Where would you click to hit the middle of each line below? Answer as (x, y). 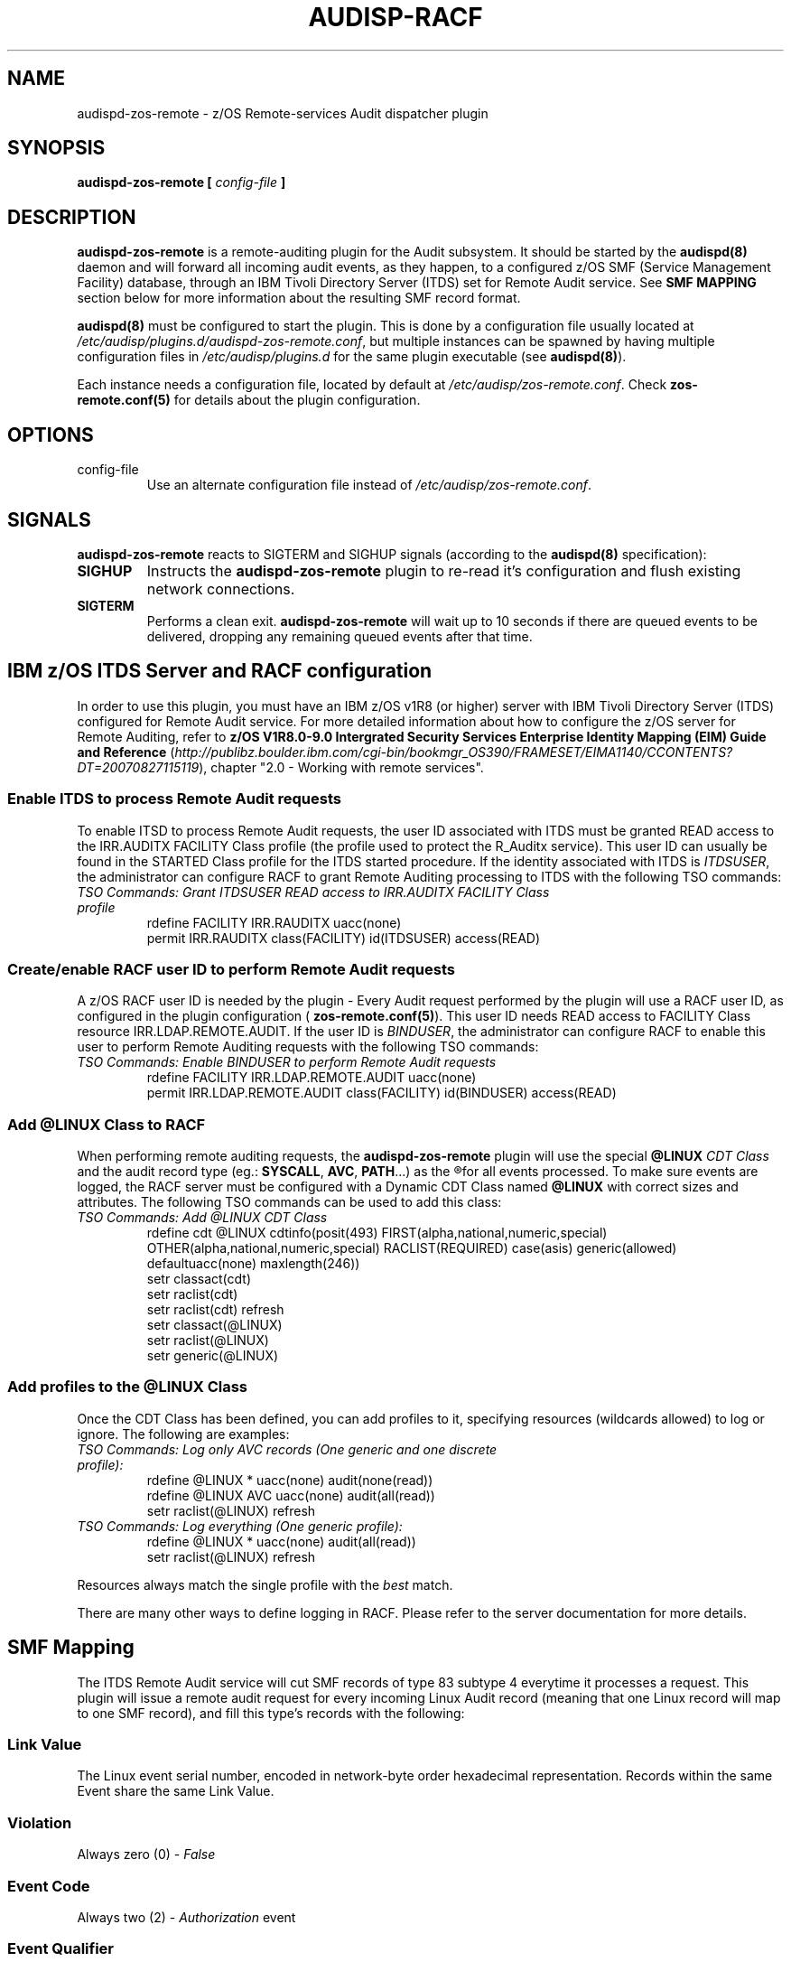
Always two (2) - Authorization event (186, 1917)
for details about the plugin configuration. (297, 400)
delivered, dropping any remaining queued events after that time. (340, 636)
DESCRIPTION (72, 217)
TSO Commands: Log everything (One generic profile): (240, 1526)
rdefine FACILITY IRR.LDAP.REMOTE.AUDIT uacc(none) (312, 1078)
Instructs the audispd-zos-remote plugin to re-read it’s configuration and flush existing (444, 570)
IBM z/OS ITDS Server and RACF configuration (220, 671)
